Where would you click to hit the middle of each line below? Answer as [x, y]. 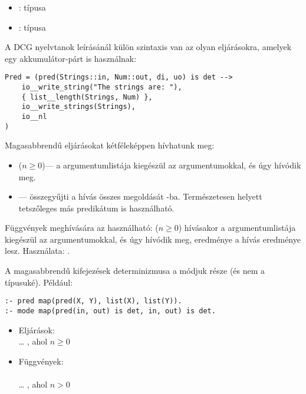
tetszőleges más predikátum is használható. [96, 208]
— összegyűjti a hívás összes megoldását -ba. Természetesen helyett [140, 196]
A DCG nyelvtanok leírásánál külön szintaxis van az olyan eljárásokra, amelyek [148, 47]
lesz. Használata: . [37, 251]
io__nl [34, 117]
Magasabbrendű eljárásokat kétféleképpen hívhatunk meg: [110, 145]
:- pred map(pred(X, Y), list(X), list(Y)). [93, 301]
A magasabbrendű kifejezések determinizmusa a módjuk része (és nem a [135, 271]
